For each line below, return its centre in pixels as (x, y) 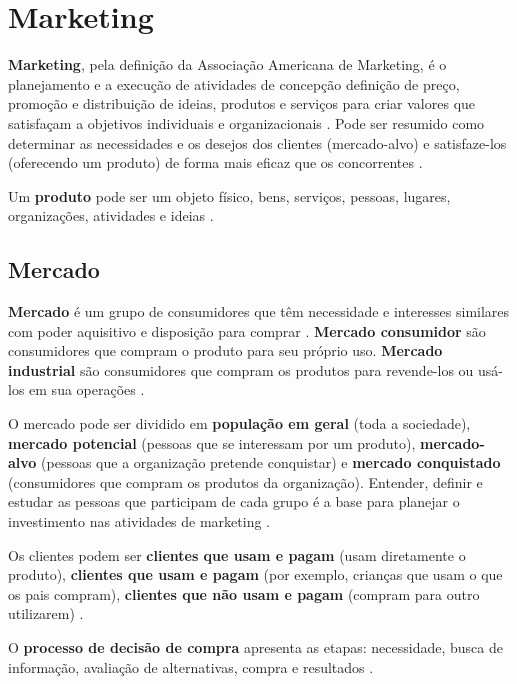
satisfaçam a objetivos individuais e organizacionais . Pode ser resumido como (246, 122)
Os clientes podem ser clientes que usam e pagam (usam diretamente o (237, 554)
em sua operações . (87, 389)
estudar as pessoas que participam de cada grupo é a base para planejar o (234, 501)
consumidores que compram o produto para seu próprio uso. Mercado (225, 350)
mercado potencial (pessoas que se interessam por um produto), (212, 442)
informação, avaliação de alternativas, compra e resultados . (191, 666)
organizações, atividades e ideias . (111, 215)
